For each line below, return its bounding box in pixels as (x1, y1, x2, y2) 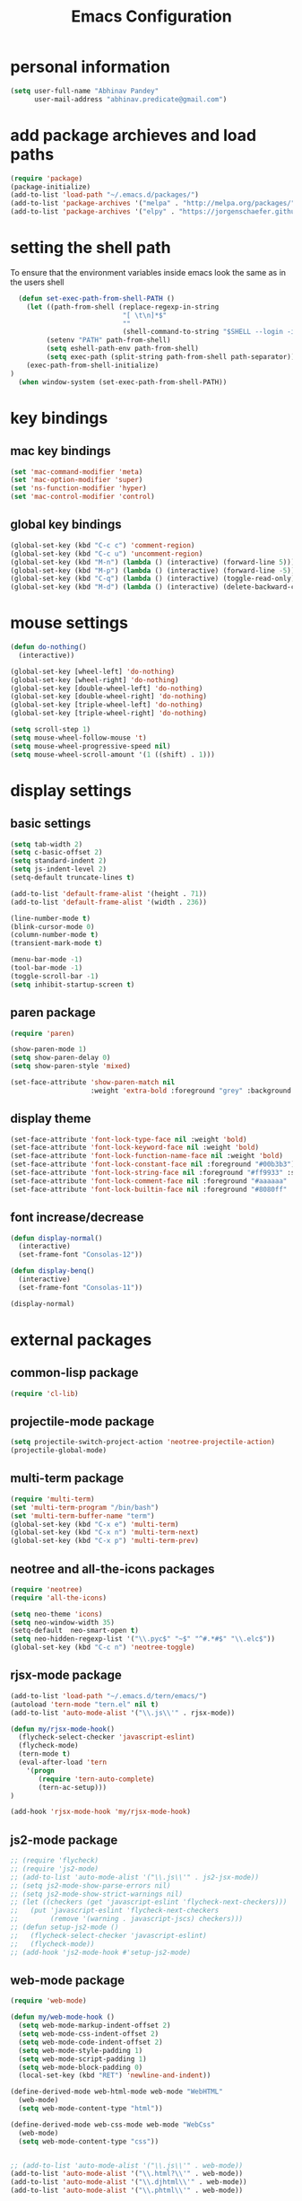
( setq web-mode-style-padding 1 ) (18, 2046, 143, 2055)
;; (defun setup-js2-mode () (10, 1923, 119, 1932)
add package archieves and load (10, 125, 257, 145)
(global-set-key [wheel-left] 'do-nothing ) (10, 667, 176, 676)
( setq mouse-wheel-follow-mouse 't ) (10, 733, 147, 742)
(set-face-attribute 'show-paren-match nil (10, 1078, 176, 1087)
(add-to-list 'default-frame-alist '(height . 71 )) (10, 889, 207, 899)
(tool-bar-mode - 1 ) (10, 963, 83, 973)
